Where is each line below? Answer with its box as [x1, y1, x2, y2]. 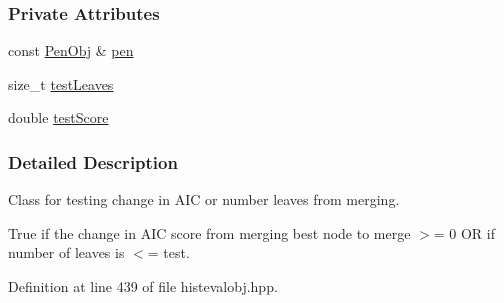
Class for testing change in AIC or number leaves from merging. [8, 189, 400, 210]
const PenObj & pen [8, 40, 134, 61]
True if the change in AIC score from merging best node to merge [8, 222, 411, 243]
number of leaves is [8, 242, 125, 263]
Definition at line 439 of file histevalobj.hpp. [8, 276, 278, 296]
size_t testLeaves [8, 73, 114, 94]
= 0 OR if [433, 222, 495, 243]
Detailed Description [8, 149, 178, 174]
